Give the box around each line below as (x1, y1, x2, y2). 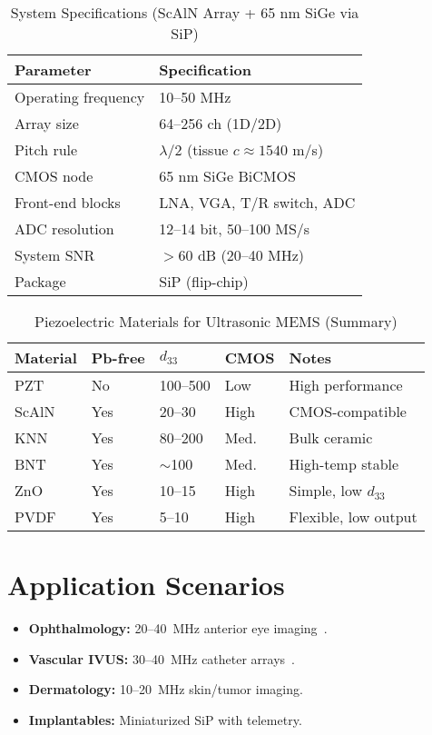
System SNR (15, 244, 95, 265)
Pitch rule (15, 139, 78, 160)
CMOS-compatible (289, 401, 407, 422)
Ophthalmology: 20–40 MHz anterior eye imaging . (28, 619, 328, 638)
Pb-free (91, 347, 145, 368)
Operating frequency (15, 86, 145, 107)
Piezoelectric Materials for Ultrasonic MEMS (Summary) (34, 311, 398, 332)
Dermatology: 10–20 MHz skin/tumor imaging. (28, 680, 303, 699)
